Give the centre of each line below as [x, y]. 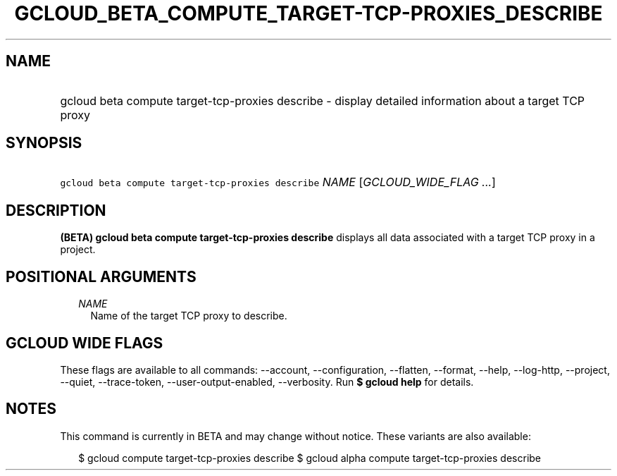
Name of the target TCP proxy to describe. [189, 316]
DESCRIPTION [56, 210]
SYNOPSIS [44, 143]
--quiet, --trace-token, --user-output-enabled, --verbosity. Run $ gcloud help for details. [267, 382]
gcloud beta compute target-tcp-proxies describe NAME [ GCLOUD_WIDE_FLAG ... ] [278, 182]
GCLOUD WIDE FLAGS [85, 343]
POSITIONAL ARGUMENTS [101, 276]
